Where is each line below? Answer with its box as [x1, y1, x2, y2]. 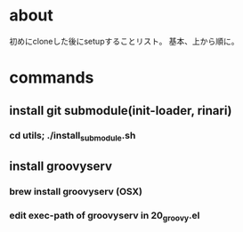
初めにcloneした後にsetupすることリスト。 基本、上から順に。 [9, 36, 239, 46]
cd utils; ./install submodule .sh [9, 130, 136, 143]
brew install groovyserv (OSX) [9, 186, 143, 198]
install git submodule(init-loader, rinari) [9, 103, 232, 118]
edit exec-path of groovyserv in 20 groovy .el [9, 209, 200, 223]
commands [9, 68, 94, 88]
